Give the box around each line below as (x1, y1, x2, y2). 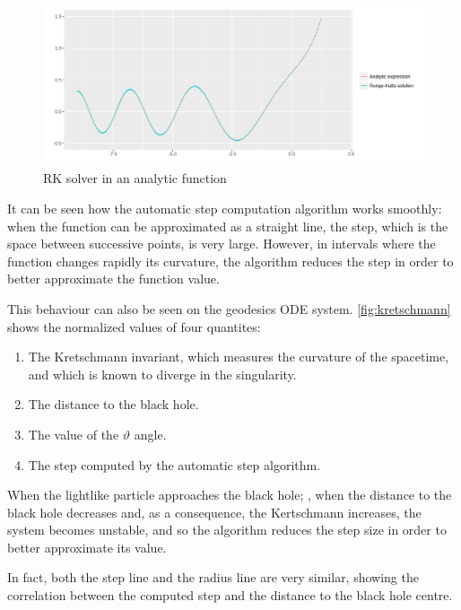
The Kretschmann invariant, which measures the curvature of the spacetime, (28, 347, 449, 366)
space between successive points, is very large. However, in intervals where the (7, 234, 436, 253)
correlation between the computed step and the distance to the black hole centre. (7, 586, 453, 605)
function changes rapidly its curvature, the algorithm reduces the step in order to (7, 251, 454, 270)
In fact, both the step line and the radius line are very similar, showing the (7, 568, 419, 587)
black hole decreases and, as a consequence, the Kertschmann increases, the (7, 502, 422, 521)
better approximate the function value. (7, 269, 220, 288)
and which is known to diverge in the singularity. (28, 364, 297, 383)
